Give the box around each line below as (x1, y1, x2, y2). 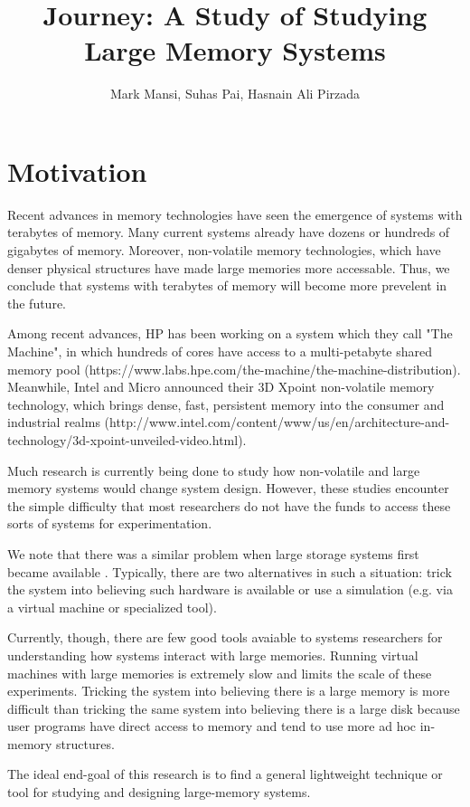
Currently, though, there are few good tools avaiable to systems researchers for (7, 628, 443, 647)
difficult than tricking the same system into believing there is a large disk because (7, 698, 460, 717)
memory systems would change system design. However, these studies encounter (7, 479, 449, 498)
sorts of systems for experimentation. (7, 514, 212, 533)
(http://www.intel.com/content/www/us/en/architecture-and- (104, 413, 450, 432)
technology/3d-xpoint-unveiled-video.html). (7, 430, 247, 449)
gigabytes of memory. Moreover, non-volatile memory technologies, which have (7, 241, 441, 260)
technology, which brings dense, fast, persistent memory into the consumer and (7, 394, 445, 413)
